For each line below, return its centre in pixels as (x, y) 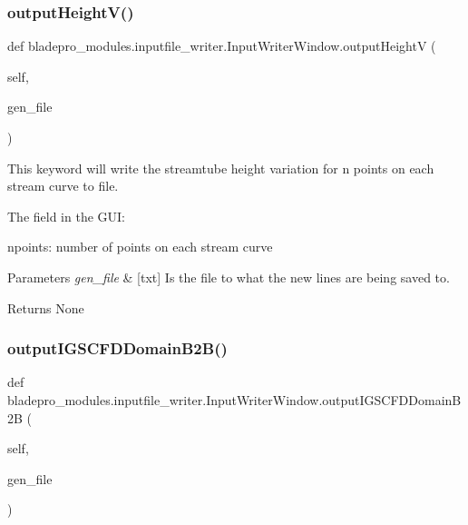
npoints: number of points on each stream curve (140, 247)
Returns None (46, 307)
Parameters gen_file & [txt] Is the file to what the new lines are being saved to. (229, 277)
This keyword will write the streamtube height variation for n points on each (221, 168)
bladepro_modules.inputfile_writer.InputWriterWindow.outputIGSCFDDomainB (234, 399)
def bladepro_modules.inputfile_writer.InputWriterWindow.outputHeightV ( (222, 46)
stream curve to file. (63, 186)
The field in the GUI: (66, 216)
